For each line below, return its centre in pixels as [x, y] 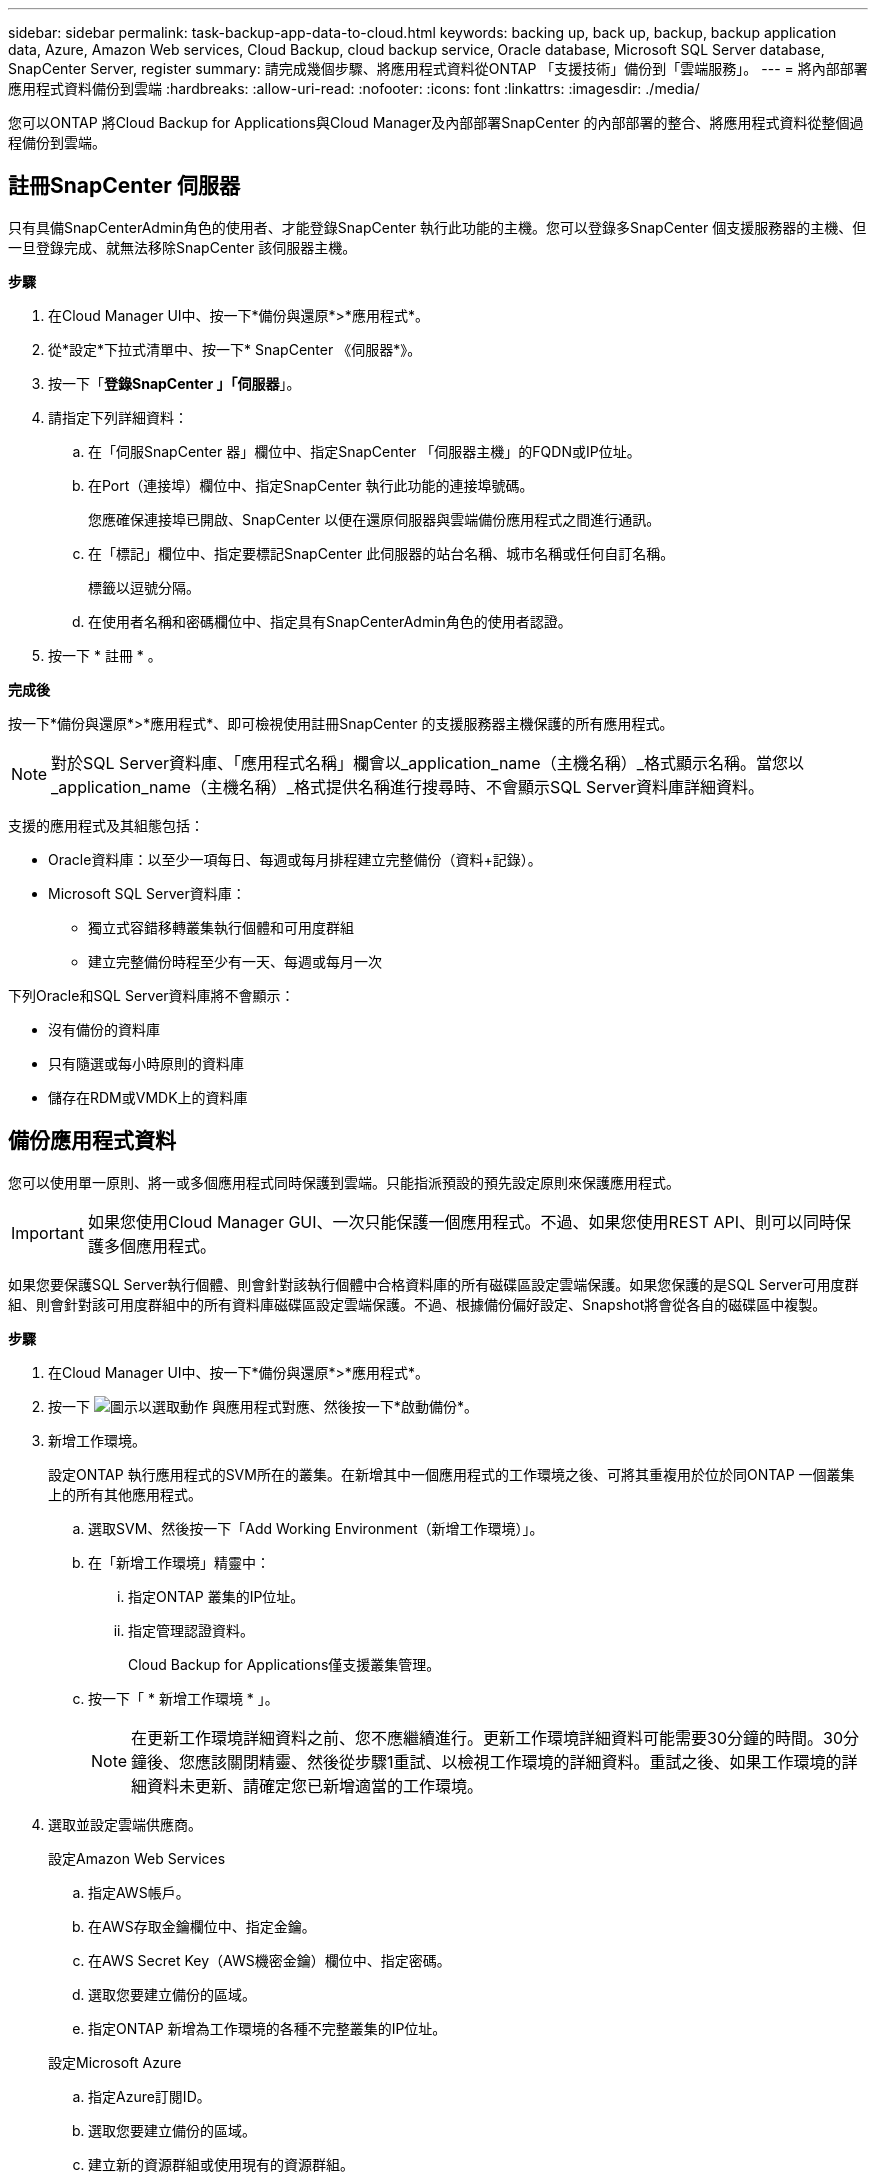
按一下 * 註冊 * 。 [105, 655]
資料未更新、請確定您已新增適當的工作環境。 [315, 1785]
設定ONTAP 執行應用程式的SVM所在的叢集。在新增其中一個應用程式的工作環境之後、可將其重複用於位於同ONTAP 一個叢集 [451, 1474]
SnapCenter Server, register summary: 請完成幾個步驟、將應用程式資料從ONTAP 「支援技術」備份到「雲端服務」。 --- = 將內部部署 [438, 68]
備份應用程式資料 [92, 1141]
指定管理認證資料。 [191, 1630]
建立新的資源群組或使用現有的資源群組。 [221, 2164]
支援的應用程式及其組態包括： [106, 825]
